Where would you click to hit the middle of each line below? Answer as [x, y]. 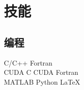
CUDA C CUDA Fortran [41, 72]
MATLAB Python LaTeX [42, 81]
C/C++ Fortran [28, 62]
